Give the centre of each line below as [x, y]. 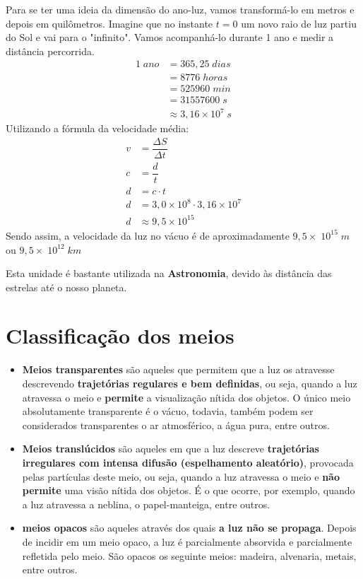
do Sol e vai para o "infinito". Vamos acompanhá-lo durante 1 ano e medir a [170, 37]
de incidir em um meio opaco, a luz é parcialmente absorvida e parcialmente [187, 541]
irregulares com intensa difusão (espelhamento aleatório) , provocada [188, 462]
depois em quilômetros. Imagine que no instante [109, 23]
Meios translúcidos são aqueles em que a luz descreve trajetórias [171, 449]
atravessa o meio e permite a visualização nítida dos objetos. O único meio [186, 397]
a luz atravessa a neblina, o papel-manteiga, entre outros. [146, 504]
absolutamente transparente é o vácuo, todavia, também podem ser [168, 411]
